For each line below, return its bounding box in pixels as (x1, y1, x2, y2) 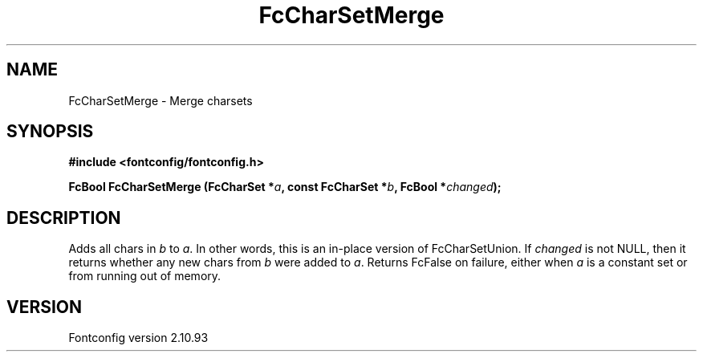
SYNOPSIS (6, 121, 94, 142)
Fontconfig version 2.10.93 (68, 331, 209, 345)
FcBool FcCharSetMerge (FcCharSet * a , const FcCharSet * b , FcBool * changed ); (68, 180, 502, 194)
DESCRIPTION (6, 207, 121, 228)
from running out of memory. (68, 269, 221, 283)
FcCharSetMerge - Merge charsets (68, 93, 253, 108)
